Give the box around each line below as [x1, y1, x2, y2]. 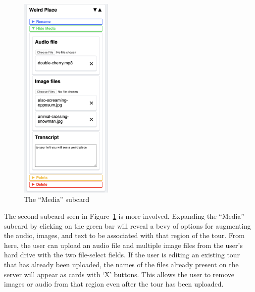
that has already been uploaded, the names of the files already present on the [4, 259, 239, 269]
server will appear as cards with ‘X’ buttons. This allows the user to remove [4, 269, 235, 279]
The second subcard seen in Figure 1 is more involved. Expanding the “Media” [4, 211, 244, 221]
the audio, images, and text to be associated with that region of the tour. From [4, 230, 245, 241]
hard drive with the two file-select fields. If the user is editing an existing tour [4, 249, 240, 260]
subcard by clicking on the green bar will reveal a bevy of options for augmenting [4, 220, 251, 231]
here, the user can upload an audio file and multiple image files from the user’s [4, 240, 243, 250]
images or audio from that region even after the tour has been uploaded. [4, 279, 224, 289]
